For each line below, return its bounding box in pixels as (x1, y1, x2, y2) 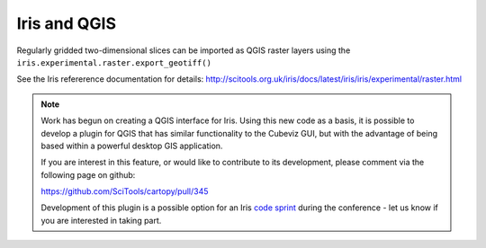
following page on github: (40, 169, 136, 180)
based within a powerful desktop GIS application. (40, 140, 223, 151)
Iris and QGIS (16, 13, 117, 33)
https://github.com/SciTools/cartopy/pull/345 (40, 186, 209, 197)
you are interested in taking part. (40, 215, 162, 226)
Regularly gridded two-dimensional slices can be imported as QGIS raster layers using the (16, 45, 351, 56)
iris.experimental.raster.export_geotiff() (16, 58, 211, 67)
